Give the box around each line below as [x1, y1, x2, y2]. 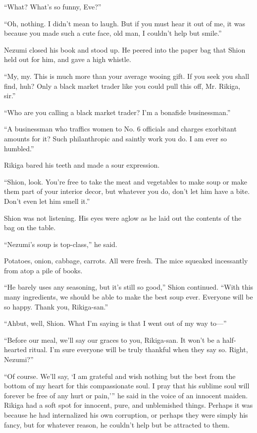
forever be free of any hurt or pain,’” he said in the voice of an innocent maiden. [4, 390, 248, 400]
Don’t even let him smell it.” [4, 195, 90, 206]
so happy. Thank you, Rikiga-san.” [4, 301, 108, 311]
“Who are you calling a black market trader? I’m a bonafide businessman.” [4, 107, 231, 117]
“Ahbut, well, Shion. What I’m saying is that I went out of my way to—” [4, 318, 227, 328]
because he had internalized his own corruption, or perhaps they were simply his [4, 410, 248, 420]
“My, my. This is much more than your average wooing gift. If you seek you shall [4, 70, 250, 81]
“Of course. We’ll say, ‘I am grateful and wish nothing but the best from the [4, 371, 236, 381]
